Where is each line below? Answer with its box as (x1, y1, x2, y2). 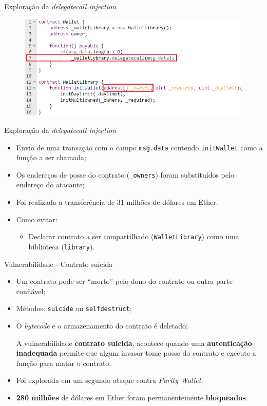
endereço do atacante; (16, 179, 85, 190)
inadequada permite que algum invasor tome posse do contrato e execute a (16, 347, 256, 358)
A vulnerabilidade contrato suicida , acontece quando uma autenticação (16, 337, 252, 348)
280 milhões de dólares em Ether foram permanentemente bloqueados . (16, 392, 248, 402)
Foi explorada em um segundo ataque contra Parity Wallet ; (16, 375, 203, 385)
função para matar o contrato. (16, 357, 111, 368)
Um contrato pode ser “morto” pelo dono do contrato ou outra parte (16, 276, 233, 286)
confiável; (16, 285, 46, 296)
